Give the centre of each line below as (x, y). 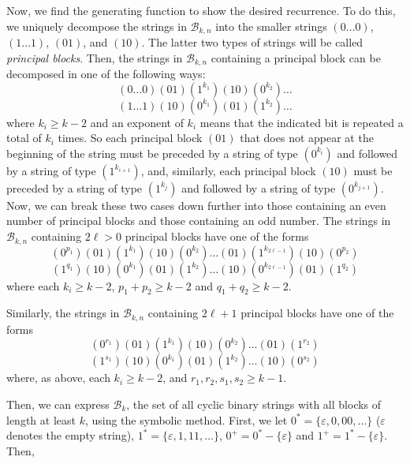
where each (33, 285)
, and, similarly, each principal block (228, 170)
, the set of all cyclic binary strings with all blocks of (254, 404)
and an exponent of (137, 122)
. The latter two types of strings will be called (252, 42)
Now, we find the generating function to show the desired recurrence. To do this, (201, 10)
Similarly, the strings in (63, 313)
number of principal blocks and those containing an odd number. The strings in (199, 221)
